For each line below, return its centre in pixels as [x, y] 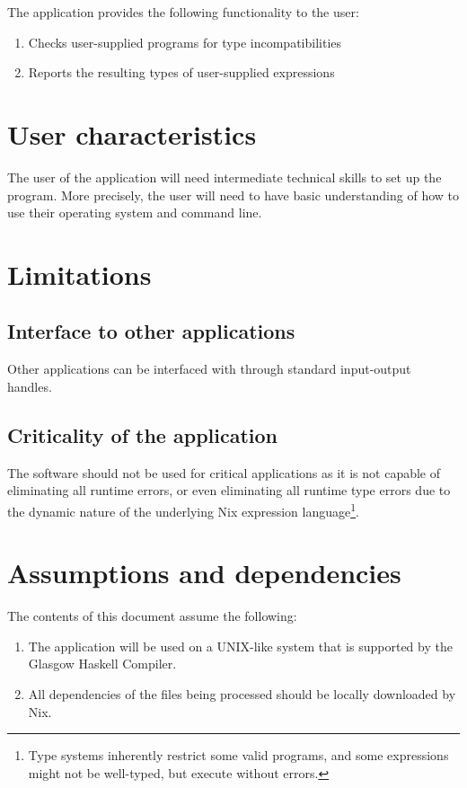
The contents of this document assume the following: [152, 616]
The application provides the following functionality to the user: [183, 12]
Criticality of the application [142, 434]
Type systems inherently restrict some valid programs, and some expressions [238, 755]
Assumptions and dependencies [204, 573]
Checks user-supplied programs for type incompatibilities [185, 42]
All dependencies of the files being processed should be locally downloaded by [242, 694]
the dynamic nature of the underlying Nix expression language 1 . [183, 509]
